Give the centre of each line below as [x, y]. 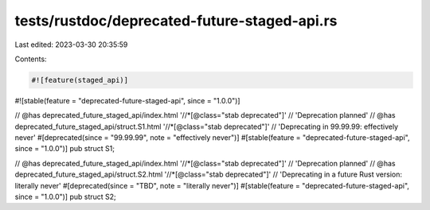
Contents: [31, 59]
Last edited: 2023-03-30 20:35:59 [71, 45]
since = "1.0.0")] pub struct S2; [66, 197]
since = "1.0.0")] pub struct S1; [65, 149]
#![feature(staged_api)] [80, 80]
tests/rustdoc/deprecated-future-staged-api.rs [176, 21]
